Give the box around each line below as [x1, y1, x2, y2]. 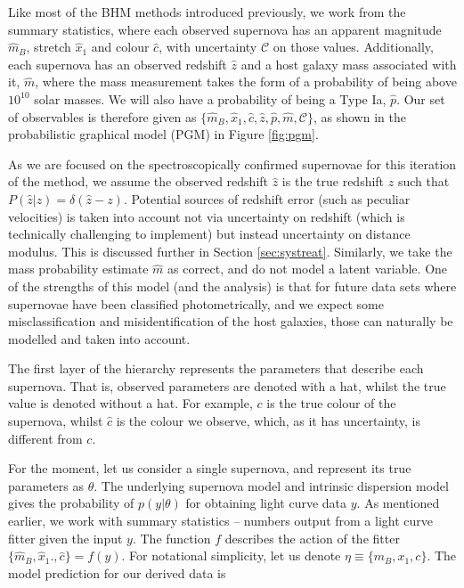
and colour [91, 37, 150, 56]
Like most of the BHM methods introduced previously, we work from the [8, 3, 406, 20]
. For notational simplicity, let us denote [121, 546, 341, 565]
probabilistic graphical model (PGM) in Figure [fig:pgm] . [8, 125, 319, 143]
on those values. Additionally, [273, 37, 434, 56]
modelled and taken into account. [8, 329, 191, 347]
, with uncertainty [159, 37, 257, 56]
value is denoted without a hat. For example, [8, 394, 253, 412]
